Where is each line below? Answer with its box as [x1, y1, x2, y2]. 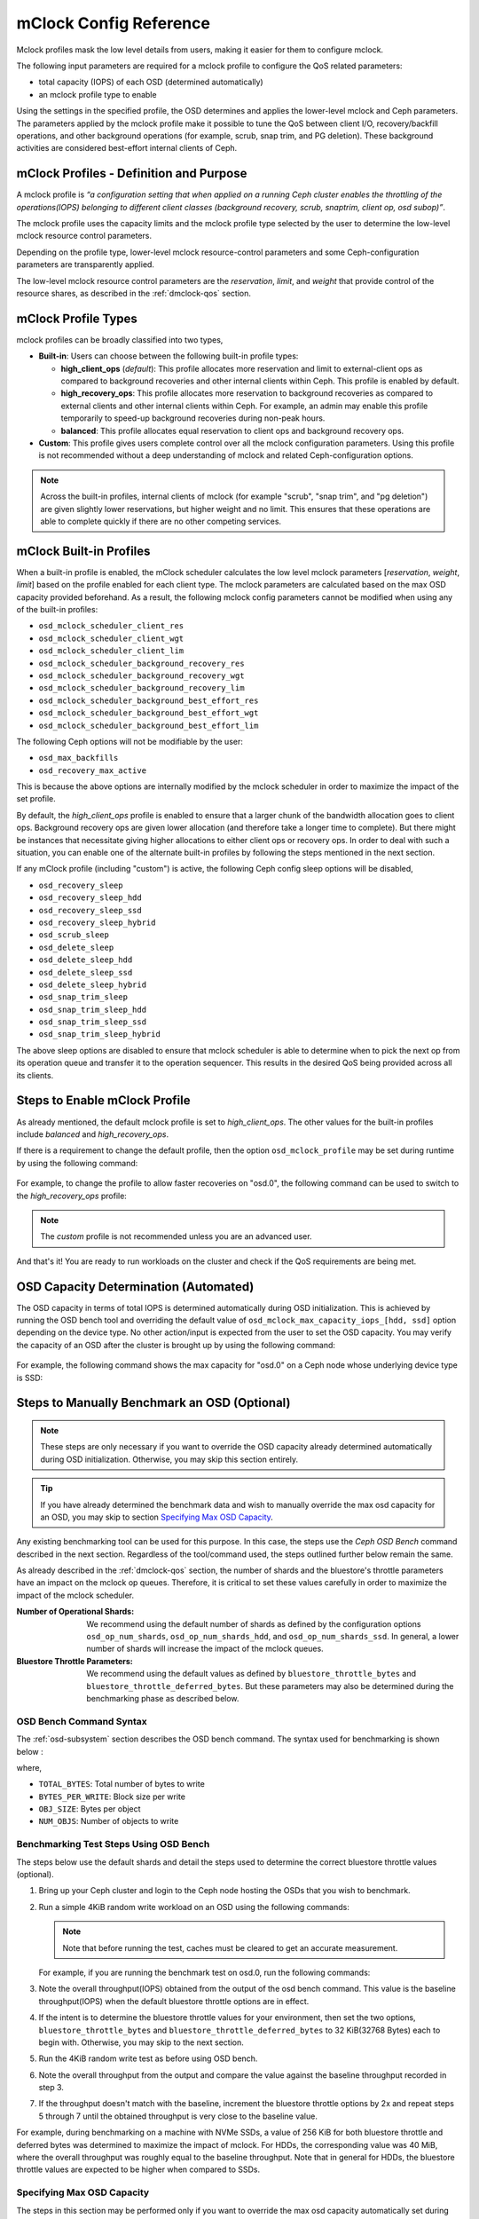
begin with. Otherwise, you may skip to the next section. [38, 2037, 244, 2048]
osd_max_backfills [38, 753, 119, 763]
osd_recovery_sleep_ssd [38, 905, 142, 915]
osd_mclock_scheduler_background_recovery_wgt [38, 670, 245, 681]
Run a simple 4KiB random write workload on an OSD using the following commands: [38, 1901, 349, 1912]
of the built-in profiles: [16, 604, 98, 614]
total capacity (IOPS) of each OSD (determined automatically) [38, 76, 263, 88]
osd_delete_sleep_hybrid [38, 979, 146, 990]
